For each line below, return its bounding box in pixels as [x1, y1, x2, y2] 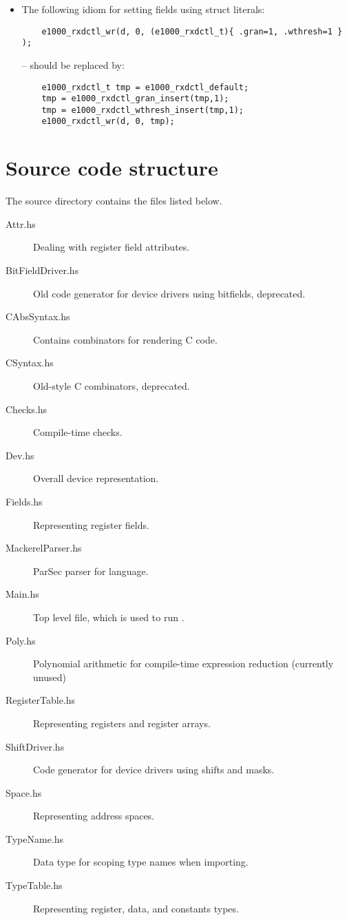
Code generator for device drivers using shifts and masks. [33, 762, 275, 777]
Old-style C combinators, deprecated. [33, 379, 190, 393]
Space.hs [6, 785, 42, 799]
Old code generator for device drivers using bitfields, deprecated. [33, 286, 306, 300]
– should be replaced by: [21, 57, 125, 72]
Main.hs [6, 587, 39, 601]
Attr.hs [6, 216, 36, 231]
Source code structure [6, 154, 218, 182]
